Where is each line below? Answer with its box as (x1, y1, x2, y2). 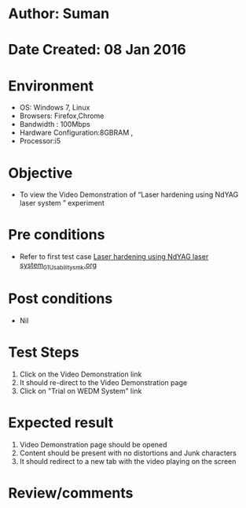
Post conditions (8, 290, 113, 308)
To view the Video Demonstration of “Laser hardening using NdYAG (19, 190, 239, 199)
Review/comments (8, 484, 134, 502)
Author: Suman (8, 5, 110, 23)
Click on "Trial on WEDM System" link (19, 386, 142, 395)
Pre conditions (8, 226, 105, 244)
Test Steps (8, 343, 80, 362)
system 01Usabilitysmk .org (19, 261, 97, 272)
